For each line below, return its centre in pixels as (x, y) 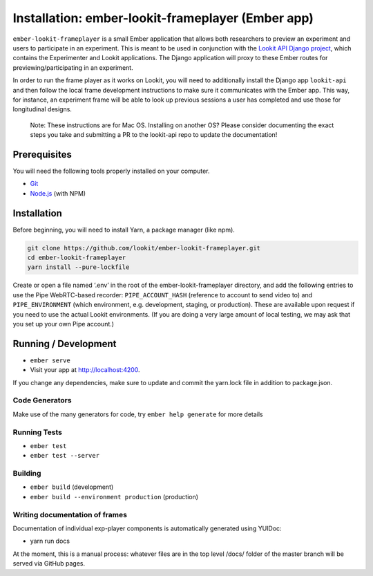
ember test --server (65, 456)
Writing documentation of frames (70, 514)
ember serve (50, 360)
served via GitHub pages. (49, 564)
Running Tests (37, 432)
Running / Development (65, 343)
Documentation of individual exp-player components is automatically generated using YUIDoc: (147, 528)
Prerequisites (42, 155)
